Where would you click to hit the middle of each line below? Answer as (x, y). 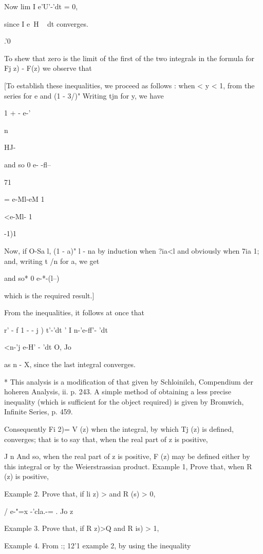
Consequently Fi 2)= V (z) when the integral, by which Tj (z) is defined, (119, 429)
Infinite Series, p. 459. (39, 412)
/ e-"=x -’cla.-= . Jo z (39, 511)
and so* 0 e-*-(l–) (32, 278)
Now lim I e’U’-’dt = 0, (41, 6)
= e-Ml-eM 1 (24, 199)
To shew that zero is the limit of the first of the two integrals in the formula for (129, 58)
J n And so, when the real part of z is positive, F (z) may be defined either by (127, 456)
